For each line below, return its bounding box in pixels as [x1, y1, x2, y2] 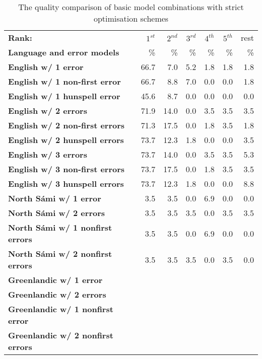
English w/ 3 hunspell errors [8, 178, 124, 189]
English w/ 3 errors [8, 149, 87, 160]
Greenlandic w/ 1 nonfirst [8, 303, 113, 315]
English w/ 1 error [8, 61, 84, 73]
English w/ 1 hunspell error [8, 90, 120, 102]
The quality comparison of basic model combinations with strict [18, 1, 244, 13]
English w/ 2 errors [8, 105, 87, 116]
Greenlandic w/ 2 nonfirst [8, 329, 113, 341]
